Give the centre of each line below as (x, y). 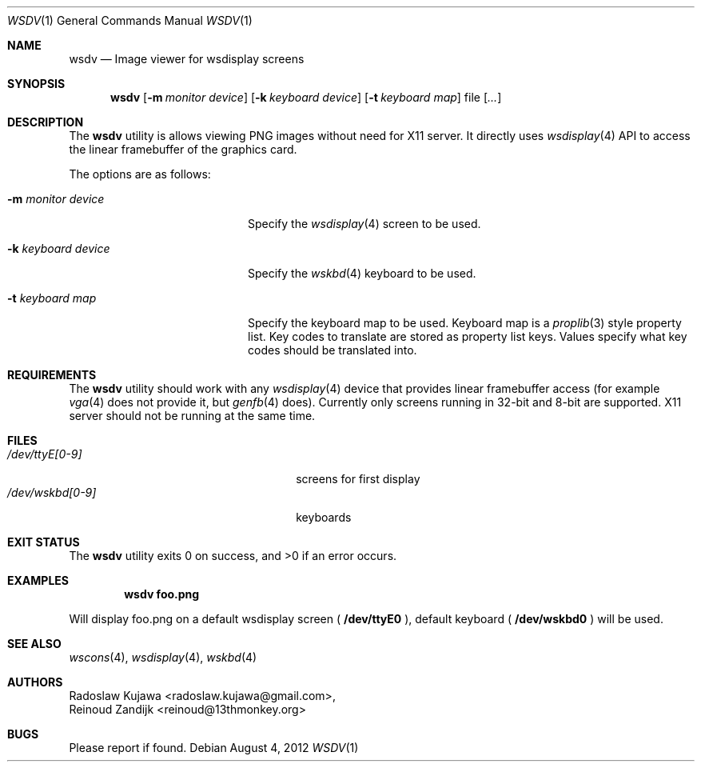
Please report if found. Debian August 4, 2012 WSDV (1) (214, 748)
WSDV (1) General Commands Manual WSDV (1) (130, 20)
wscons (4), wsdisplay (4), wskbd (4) (163, 657)
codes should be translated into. (333, 350)
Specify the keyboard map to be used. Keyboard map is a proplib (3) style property (465, 323)
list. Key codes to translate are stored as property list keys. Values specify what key (468, 336)
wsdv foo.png (162, 594)
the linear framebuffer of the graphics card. (183, 149)
